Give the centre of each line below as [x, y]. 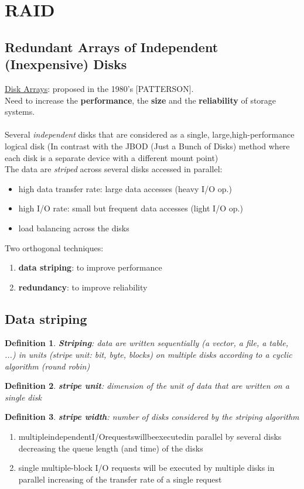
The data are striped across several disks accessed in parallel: [114, 169]
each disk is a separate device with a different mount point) [112, 157]
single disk [23, 397]
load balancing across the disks [74, 228]
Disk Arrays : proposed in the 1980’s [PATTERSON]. [99, 88]
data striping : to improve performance [90, 267]
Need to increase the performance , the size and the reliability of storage [141, 100]
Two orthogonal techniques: [54, 247]
